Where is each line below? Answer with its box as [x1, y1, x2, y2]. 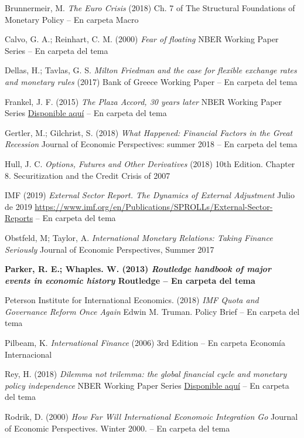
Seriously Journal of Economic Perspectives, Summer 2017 [5, 243, 214, 255]
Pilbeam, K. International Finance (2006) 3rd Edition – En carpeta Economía [5, 337, 285, 349]
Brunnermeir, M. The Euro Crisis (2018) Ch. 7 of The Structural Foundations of [5, 2, 295, 13]
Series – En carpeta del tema [5, 44, 108, 56]
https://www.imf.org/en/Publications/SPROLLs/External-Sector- [35, 200, 273, 212]
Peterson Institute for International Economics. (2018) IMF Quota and [5, 294, 259, 306]
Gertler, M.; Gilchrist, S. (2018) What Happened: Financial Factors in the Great [5, 126, 293, 138]
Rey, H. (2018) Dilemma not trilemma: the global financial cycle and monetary [5, 368, 287, 380]
